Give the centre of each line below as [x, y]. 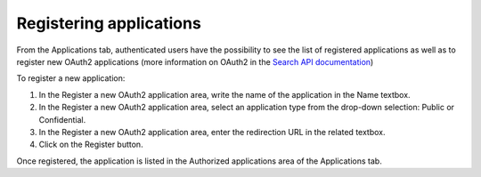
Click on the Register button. [91, 145]
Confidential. [62, 119]
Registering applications [109, 23]
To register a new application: [71, 78]
